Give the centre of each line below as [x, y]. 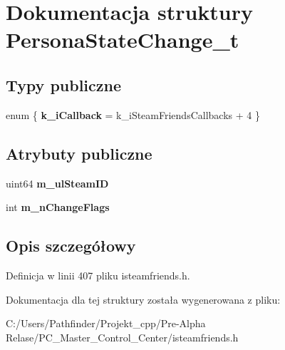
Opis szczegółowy [71, 246]
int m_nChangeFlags [58, 207]
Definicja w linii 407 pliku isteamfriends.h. [98, 275]
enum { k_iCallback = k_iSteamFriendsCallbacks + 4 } [133, 114]
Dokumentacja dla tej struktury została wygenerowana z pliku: [143, 299]
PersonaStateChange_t [123, 40]
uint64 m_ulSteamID [57, 183]
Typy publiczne [64, 84]
